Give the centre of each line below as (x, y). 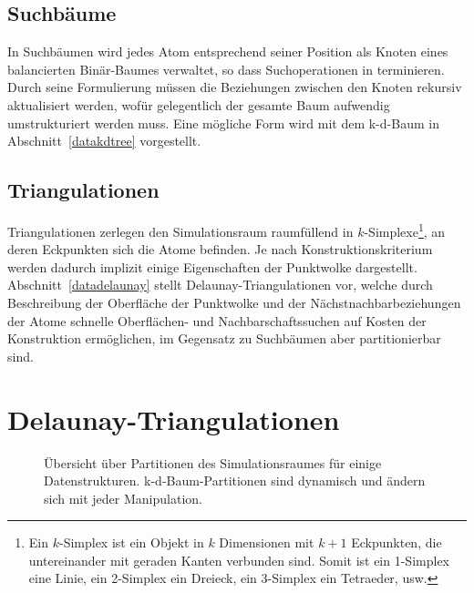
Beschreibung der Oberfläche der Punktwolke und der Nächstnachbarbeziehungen (234, 302)
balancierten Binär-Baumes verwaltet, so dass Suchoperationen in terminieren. (226, 69)
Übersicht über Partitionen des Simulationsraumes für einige (213, 462)
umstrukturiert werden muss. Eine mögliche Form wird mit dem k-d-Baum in (223, 123)
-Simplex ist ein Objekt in (131, 542)
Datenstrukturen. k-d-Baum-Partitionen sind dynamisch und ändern (235, 481)
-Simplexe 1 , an (405, 230)
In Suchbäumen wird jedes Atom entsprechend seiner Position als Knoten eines (228, 51)
